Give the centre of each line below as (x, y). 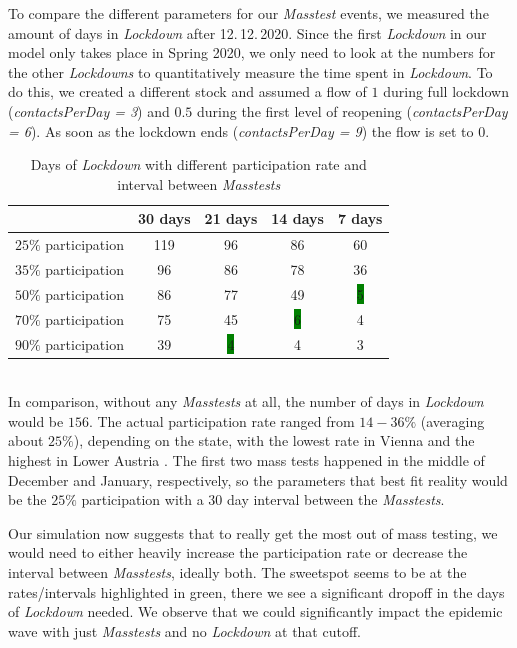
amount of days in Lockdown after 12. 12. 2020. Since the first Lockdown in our (247, 32)
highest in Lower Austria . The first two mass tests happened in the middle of (246, 460)
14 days (297, 218)
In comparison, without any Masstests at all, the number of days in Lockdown (246, 401)
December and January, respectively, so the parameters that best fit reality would (258, 479)
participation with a (142, 499)
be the (27, 499)
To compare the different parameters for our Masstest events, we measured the (248, 13)
